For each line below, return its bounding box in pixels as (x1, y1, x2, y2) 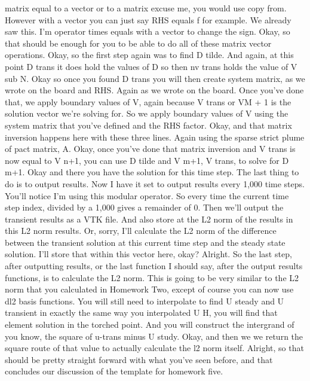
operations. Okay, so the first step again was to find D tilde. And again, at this (5, 48, 294, 61)
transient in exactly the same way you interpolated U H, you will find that (5, 306, 278, 319)
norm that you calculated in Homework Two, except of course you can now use (5, 283, 294, 295)
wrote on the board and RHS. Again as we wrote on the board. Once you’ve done (5, 84, 304, 96)
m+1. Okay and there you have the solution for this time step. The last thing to (5, 166, 299, 178)
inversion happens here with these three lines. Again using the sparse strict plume (5, 130, 305, 143)
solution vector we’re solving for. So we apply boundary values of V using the (5, 107, 288, 120)
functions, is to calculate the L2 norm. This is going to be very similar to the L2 (5, 271, 299, 284)
